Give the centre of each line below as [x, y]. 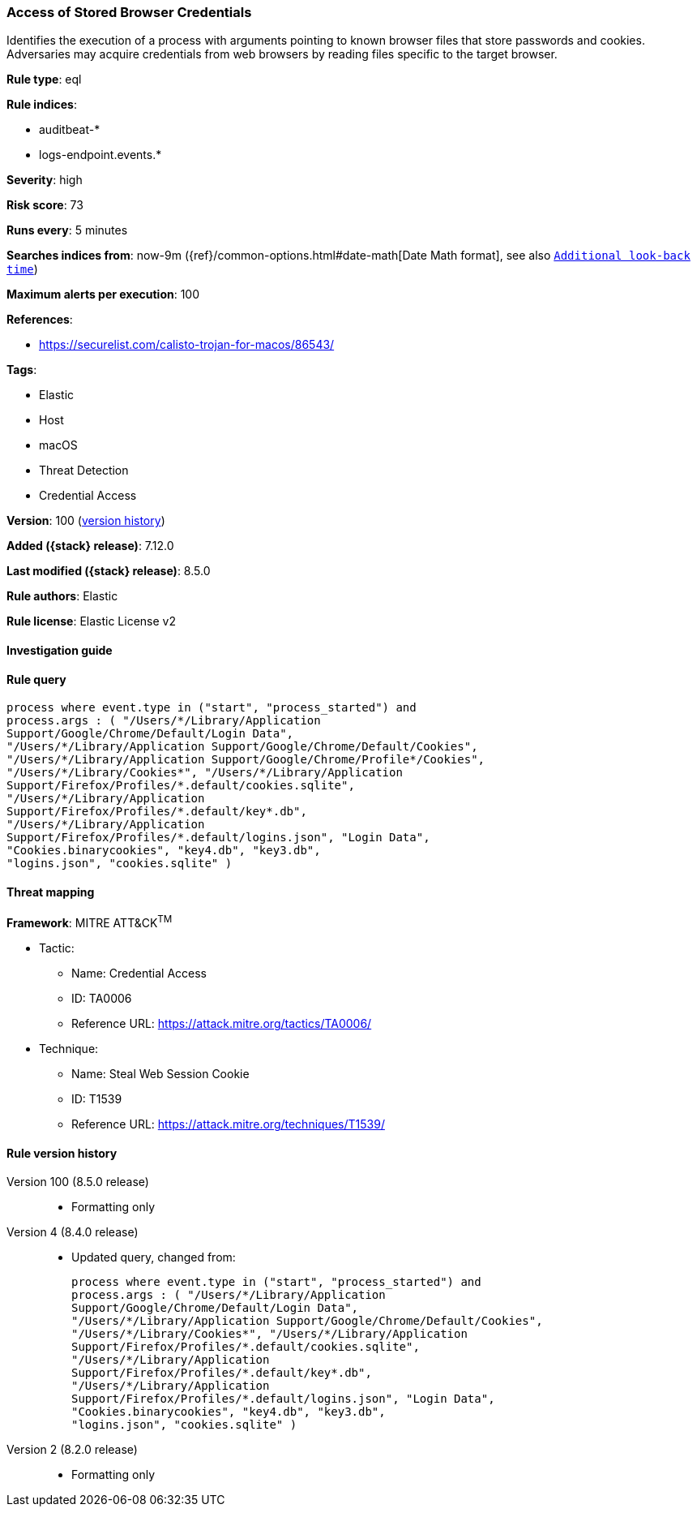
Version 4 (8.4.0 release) [73, 1232]
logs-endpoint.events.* [100, 155]
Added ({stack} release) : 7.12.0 [90, 546]
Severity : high [45, 180]
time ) [22, 269]
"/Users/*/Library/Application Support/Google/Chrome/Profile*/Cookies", [246, 760]
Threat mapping [51, 892]
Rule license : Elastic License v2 [91, 621]
